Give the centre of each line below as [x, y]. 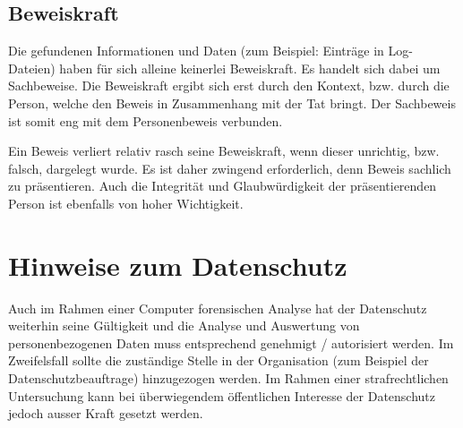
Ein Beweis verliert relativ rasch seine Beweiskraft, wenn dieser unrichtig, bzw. [224, 151]
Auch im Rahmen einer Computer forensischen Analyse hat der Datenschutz [218, 308]
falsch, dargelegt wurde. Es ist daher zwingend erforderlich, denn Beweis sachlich [230, 168]
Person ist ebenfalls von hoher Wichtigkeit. [126, 203]
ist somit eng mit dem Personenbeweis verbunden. [146, 120]
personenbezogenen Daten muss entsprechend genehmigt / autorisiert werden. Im [231, 342]
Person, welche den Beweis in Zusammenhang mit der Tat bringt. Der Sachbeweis [232, 103]
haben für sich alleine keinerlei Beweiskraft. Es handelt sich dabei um [250, 68]
